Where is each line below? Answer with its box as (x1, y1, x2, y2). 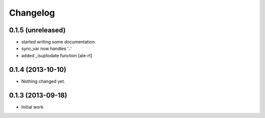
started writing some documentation (21, 39, 95, 45)
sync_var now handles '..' (21, 46, 72, 51)
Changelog (9, 7, 55, 18)
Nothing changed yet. (21, 78, 66, 84)
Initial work (21, 104, 44, 110)
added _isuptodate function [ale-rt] (21, 52, 93, 58)
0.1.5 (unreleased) (9, 26, 66, 34)
